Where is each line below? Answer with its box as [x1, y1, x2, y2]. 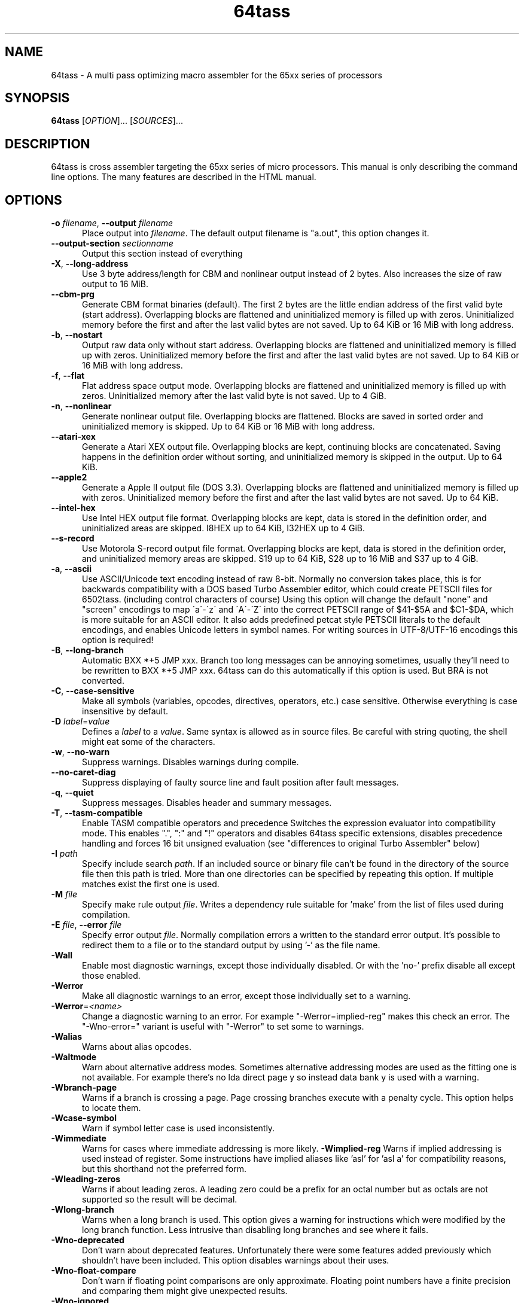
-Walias [51, 1031, 83, 1042]
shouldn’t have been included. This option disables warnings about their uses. [82, 1255, 389, 1266]
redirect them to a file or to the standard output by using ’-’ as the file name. [82, 940, 380, 951]
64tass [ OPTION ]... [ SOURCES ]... [51, 115, 183, 126]
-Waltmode [51, 1052, 97, 1063]
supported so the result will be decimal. [82, 1194, 237, 1205]
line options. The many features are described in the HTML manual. [51, 172, 316, 182]
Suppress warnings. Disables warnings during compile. [82, 757, 299, 768]
